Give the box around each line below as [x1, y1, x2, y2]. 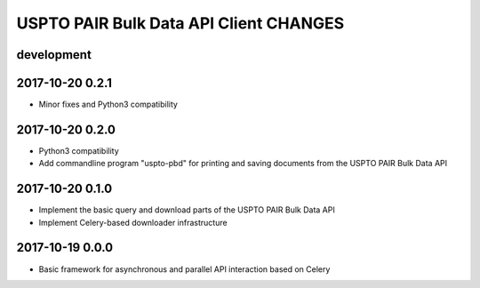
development [16, 47, 92, 62]
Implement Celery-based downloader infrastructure [38, 217, 228, 228]
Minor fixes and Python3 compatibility [38, 99, 178, 110]
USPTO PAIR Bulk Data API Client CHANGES [16, 13, 345, 33]
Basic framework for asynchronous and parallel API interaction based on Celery [38, 263, 331, 275]
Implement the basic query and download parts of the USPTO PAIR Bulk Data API [38, 204, 335, 215]
